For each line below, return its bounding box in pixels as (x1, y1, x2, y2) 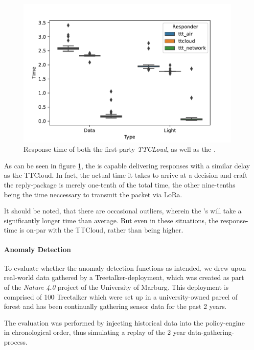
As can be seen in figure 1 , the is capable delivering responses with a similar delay (4, 160, 250, 170)
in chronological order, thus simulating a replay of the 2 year (4, 327, 186, 337)
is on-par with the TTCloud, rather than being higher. (19, 225, 184, 235)
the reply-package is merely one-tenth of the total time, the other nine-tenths (4, 180, 235, 190)
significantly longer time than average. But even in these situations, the (4, 215, 218, 225)
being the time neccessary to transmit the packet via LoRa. (4, 189, 182, 199)
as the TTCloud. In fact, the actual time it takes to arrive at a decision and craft (4, 170, 248, 180)
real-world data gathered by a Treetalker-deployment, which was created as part (4, 272, 244, 282)
